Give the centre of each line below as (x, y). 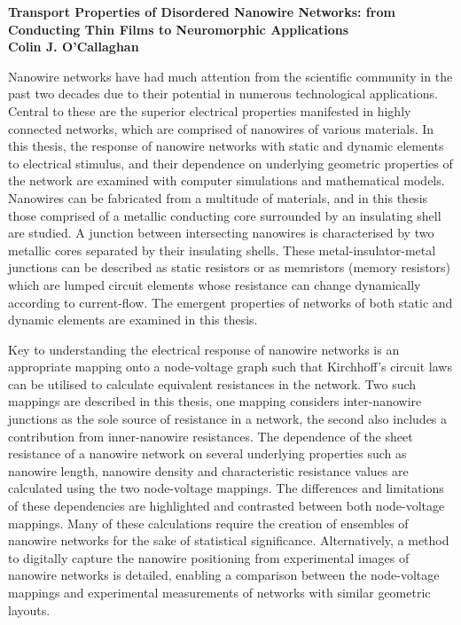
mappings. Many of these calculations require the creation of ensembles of (208, 523)
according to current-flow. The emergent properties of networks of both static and (230, 302)
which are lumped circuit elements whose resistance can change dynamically (215, 284)
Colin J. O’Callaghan (74, 47)
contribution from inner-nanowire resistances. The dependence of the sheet (211, 436)
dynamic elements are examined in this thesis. (133, 320)
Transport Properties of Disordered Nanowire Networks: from (202, 12)
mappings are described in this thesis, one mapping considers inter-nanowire (215, 401)
